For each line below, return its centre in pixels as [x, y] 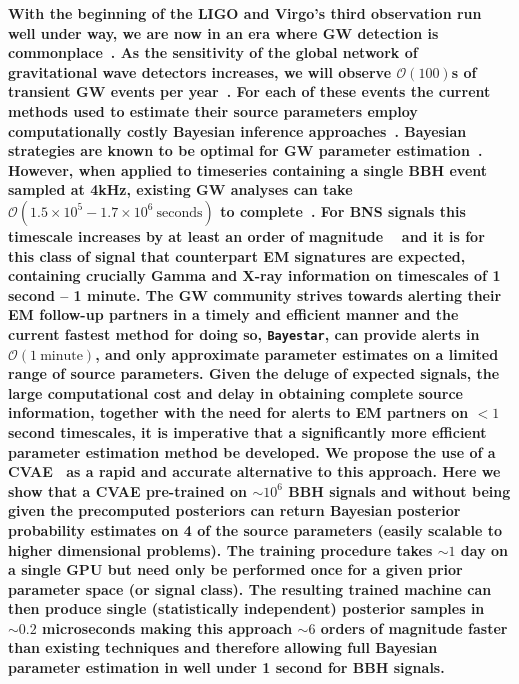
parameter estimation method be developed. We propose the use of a [252, 451]
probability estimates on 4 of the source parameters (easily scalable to [255, 529]
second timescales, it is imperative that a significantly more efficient [247, 431]
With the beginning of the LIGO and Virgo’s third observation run [245, 13]
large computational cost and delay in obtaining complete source [235, 392]
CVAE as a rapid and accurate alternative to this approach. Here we [254, 471]
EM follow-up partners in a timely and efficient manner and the [233, 314]
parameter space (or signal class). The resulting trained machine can [250, 588]
